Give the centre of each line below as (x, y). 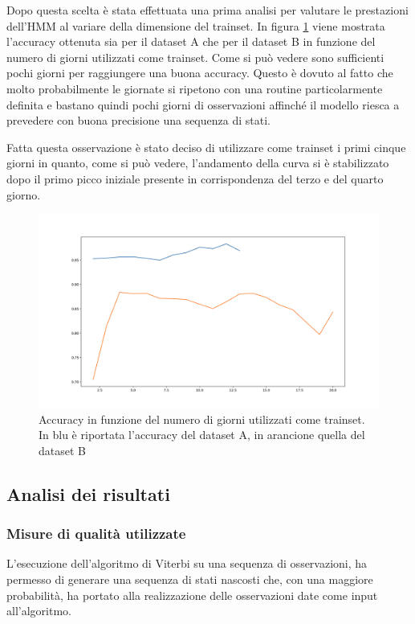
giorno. (24, 194)
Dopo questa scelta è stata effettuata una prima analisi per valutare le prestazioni (207, 10)
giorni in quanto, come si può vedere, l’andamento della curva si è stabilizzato (198, 163)
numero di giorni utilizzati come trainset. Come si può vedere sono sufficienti (195, 57)
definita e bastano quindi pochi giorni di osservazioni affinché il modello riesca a (203, 104)
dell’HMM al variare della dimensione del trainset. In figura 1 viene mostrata (196, 25)
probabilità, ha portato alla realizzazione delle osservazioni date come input (192, 595)
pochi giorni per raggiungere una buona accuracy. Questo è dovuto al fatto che (200, 73)
